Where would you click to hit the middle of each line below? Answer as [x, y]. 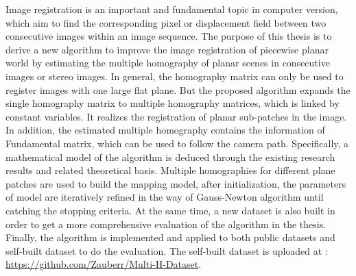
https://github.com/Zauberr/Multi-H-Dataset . [104, 264]
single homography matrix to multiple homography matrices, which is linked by [173, 103]
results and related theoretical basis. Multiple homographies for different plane [170, 170]
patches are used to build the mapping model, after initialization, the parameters [176, 183]
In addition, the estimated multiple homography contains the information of [165, 130]
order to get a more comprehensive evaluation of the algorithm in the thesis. [166, 224]
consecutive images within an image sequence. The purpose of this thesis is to [169, 36]
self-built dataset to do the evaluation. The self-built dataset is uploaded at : [167, 250]
